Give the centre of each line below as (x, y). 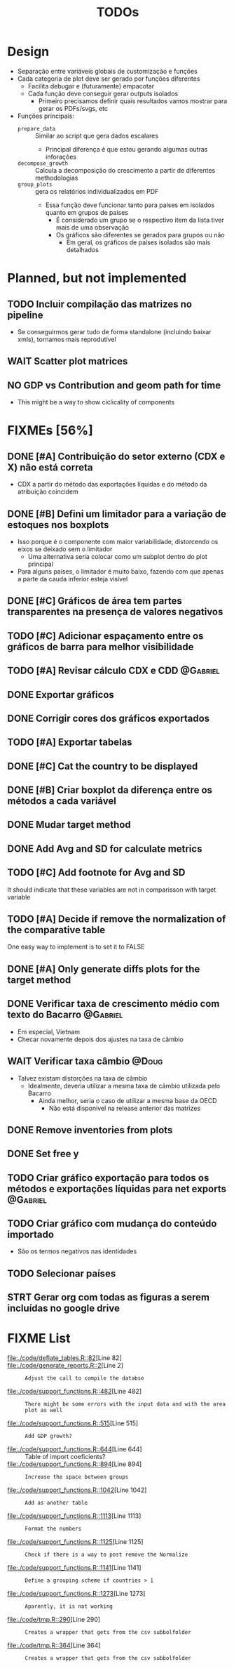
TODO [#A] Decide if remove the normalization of (117, 919)
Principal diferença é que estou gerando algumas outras (126, 149)
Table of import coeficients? (66, 1457)
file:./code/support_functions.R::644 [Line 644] (75, 1449)
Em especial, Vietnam (49, 1031)
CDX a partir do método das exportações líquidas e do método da (112, 484)
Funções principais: (46, 116)
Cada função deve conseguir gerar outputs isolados (103, 93)
